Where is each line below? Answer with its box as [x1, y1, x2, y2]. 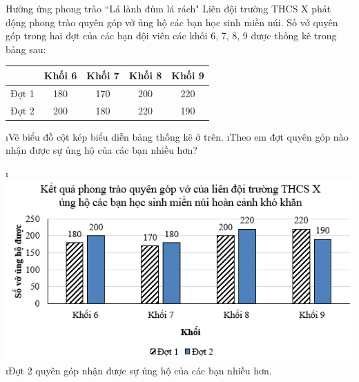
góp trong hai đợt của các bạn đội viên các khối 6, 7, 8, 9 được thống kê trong [6, 28, 337, 43]
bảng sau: [6, 41, 46, 56]
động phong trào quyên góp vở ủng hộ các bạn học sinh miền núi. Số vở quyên [6, 14, 338, 29]
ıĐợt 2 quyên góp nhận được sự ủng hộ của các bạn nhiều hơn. [6, 363, 272, 377]
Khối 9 [171, 68, 204, 82]
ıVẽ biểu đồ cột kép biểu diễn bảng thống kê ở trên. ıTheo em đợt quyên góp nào [6, 129, 349, 143]
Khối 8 [128, 68, 162, 82]
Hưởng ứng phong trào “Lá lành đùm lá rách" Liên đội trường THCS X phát [6, 1, 331, 15]
